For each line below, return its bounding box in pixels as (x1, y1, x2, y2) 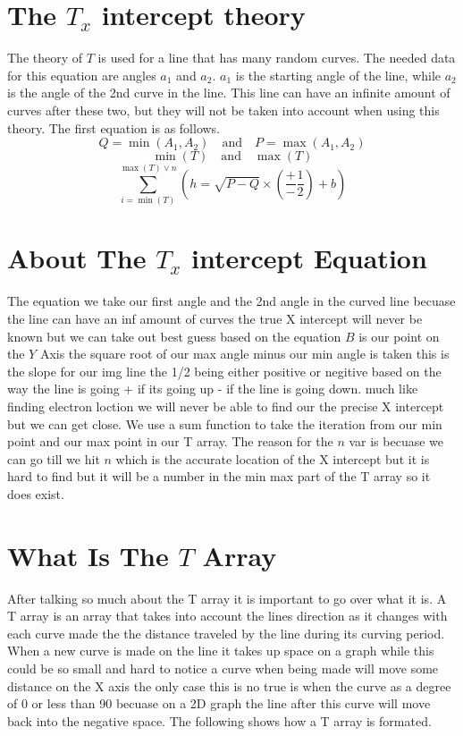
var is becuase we (349, 432, 444, 451)
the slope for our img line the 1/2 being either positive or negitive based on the (7, 361, 442, 380)
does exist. (7, 484, 64, 503)
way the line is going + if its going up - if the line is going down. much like (7, 379, 418, 398)
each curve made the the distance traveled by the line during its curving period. (7, 623, 445, 642)
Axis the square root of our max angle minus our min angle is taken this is (39, 344, 450, 363)
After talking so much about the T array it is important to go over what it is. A (7, 588, 447, 607)
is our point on (358, 326, 440, 345)
